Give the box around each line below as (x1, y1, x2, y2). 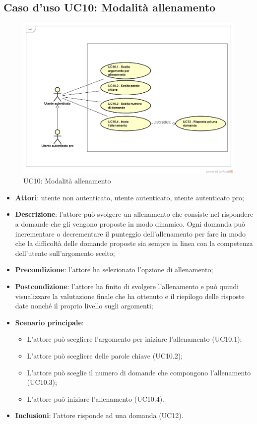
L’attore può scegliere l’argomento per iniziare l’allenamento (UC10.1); (27, 334, 242, 344)
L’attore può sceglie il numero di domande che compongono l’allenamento (27, 367, 251, 377)
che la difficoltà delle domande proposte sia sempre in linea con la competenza (15, 238, 253, 248)
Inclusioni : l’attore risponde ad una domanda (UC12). (15, 410, 184, 421)
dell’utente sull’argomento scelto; (15, 247, 115, 258)
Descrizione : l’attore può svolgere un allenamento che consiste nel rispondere (15, 209, 254, 219)
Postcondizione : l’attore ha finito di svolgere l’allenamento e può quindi (15, 281, 239, 292)
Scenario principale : (15, 317, 84, 327)
